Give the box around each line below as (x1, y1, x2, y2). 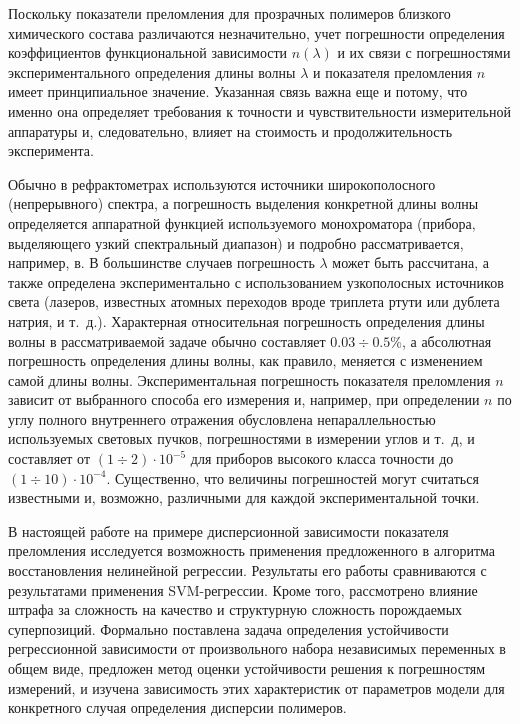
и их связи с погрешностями (337, 42, 511, 63)
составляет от (8, 448, 91, 469)
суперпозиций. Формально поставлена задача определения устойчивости (8, 618, 449, 639)
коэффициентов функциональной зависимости (8, 42, 288, 63)
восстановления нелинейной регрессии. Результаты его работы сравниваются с (8, 560, 487, 581)
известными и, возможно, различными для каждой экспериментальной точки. (8, 487, 480, 508)
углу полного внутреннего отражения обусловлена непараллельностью (8, 408, 436, 429)
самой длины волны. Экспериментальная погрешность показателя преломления (8, 369, 491, 390)
